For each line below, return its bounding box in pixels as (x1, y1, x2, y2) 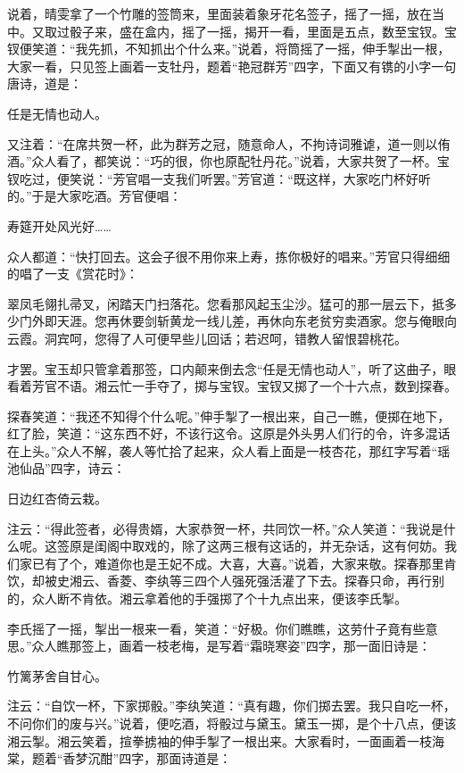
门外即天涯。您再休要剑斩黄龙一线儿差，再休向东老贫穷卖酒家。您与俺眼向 (19, 312, 457, 330)
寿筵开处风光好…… (7, 216, 112, 235)
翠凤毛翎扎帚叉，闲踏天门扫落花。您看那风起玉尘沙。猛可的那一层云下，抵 (7, 294, 444, 312)
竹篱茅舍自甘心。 (7, 666, 107, 685)
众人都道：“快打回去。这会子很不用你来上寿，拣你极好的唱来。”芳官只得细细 (7, 246, 451, 265)
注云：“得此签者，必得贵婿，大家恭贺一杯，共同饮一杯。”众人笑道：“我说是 (7, 519, 443, 537)
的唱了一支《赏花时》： (7, 264, 138, 283)
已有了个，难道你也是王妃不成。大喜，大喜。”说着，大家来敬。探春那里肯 (31, 553, 457, 572)
